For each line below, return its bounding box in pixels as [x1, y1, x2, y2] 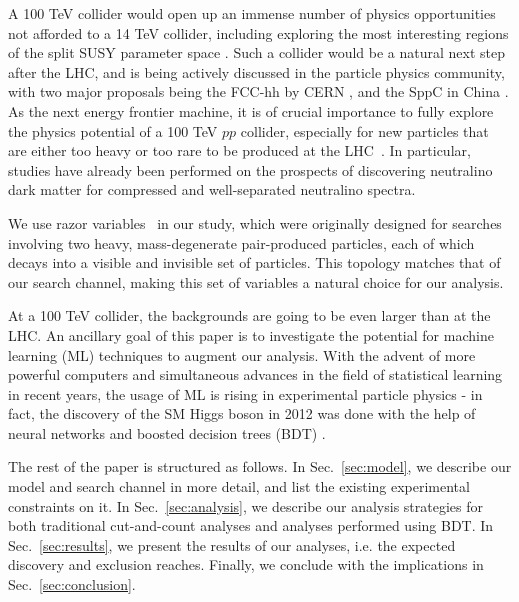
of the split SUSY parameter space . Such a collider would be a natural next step [8, 42, 506, 63]
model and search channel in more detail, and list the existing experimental [8, 476, 470, 497]
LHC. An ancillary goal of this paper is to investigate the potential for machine [8, 324, 494, 345]
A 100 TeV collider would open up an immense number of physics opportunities [8, 3, 496, 23]
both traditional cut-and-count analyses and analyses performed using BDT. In [8, 515, 494, 536]
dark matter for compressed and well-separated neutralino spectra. [8, 179, 416, 200]
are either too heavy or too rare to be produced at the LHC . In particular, [8, 140, 471, 161]
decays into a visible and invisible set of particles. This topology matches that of [8, 252, 501, 273]
